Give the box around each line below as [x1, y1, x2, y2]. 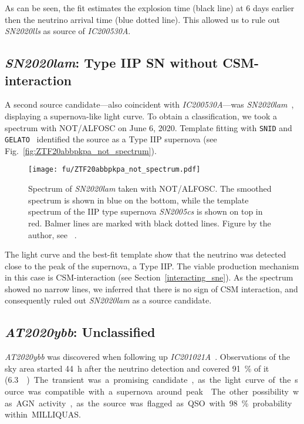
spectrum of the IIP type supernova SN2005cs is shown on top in [28, 205, 263, 218]
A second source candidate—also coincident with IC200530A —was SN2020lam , [5, 98, 294, 111]
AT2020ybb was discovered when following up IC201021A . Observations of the [5, 350, 291, 363]
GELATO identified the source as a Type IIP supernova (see [5, 133, 217, 145]
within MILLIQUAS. [5, 408, 81, 420]
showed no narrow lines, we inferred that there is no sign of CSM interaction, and [5, 282, 298, 295]
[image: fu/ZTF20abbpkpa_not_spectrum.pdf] [28, 165, 201, 174]
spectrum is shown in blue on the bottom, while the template [28, 193, 249, 206]
